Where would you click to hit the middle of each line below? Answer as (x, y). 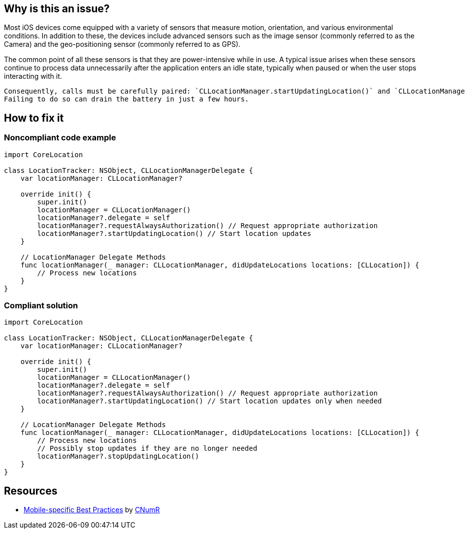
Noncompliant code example (60, 138)
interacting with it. (33, 76)
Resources (31, 491)
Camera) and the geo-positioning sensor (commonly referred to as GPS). (122, 44)
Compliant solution (41, 306)
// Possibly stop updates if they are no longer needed (147, 449)
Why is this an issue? (57, 9)
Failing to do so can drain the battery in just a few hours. (127, 99)
